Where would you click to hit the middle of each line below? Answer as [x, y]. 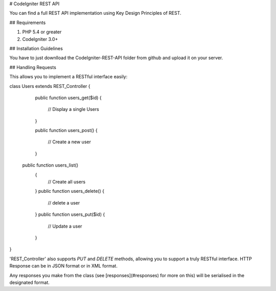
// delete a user [64, 203]
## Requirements [28, 23]
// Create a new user [70, 142]
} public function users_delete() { [70, 191]
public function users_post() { [66, 130]
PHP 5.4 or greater [42, 32]
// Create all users [67, 182]
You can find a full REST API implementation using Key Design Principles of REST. [95, 13]
